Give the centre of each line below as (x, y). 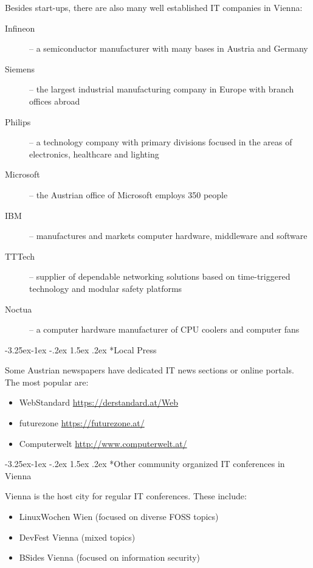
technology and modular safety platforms (106, 288)
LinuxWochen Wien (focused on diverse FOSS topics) (119, 517)
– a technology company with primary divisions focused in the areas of (161, 142)
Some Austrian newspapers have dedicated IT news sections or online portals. (150, 370)
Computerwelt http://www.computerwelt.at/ (103, 443)
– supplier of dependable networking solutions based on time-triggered (160, 276)
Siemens (20, 68)
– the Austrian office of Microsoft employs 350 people (129, 194)
